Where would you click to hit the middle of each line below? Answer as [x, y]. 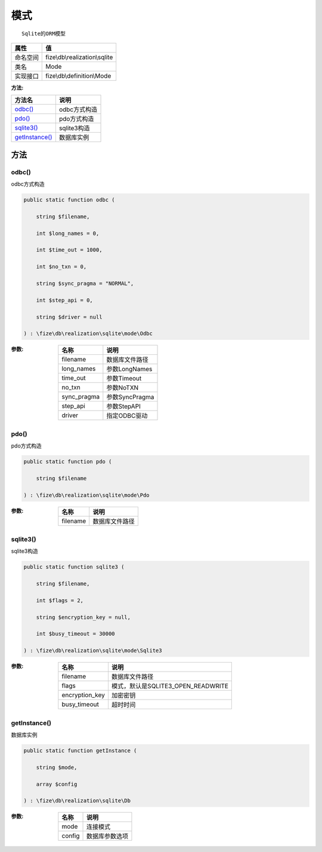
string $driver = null [69, 317]
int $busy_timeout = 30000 [76, 634]
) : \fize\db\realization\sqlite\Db [77, 801]
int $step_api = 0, [65, 300]
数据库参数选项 [108, 836]
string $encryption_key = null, [83, 617]
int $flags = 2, [60, 600]
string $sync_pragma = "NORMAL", [85, 283]
